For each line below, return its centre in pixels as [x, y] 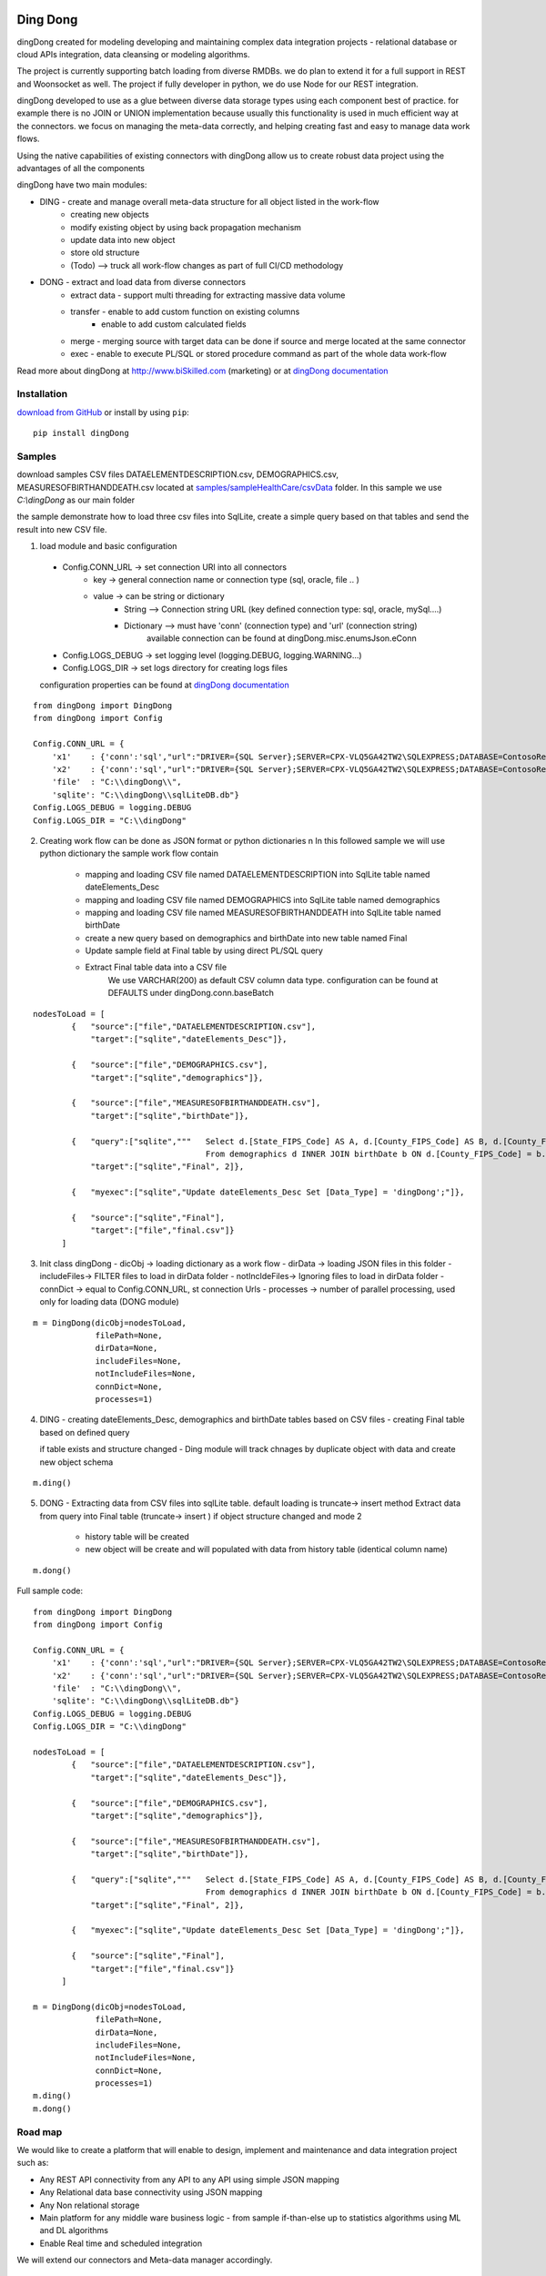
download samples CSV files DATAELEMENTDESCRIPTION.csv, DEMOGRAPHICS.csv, [178, 474]
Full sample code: [50, 1591]
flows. [28, 139]
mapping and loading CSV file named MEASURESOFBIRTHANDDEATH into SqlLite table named [263, 912]
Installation [42, 394]
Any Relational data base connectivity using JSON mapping [151, 2192]
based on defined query [85, 1432]
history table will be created [137, 1537]
